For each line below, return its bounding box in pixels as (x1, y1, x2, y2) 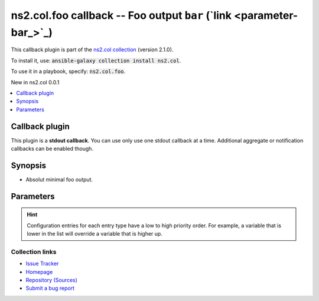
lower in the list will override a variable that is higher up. (27, 230, 162, 237)
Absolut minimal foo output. (25, 176, 93, 183)
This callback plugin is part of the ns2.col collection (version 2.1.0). (11, 46, 174, 53)
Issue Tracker (25, 260, 59, 267)
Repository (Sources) (25, 277, 78, 283)
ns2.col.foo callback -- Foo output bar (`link (11, 9, 232, 22)
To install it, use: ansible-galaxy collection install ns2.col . (11, 57, 181, 64)
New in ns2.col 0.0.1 (11, 78, 60, 85)
